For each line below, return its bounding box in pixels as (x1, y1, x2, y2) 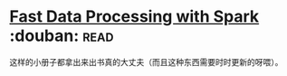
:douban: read (9, 25, 114, 46)
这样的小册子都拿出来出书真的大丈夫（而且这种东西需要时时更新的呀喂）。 (9, 56, 283, 67)
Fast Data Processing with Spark (9, 6, 260, 27)
